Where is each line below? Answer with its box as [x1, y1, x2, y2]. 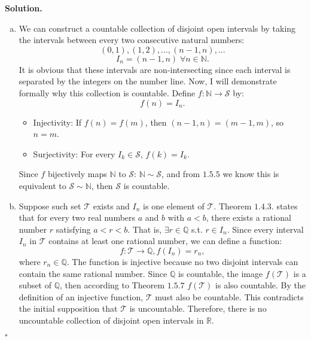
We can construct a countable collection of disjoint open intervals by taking [19, 22, 296, 34]
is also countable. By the [215, 279, 306, 291]
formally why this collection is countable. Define [19, 86, 196, 99]
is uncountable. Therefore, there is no [129, 302, 267, 315]
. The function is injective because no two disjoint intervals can [66, 255, 298, 267]
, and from [161, 168, 200, 180]
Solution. [5, 2, 42, 14]
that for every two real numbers [19, 211, 136, 224]
